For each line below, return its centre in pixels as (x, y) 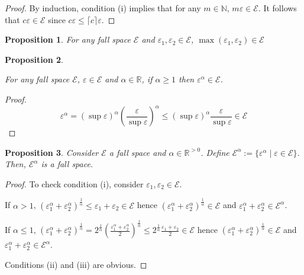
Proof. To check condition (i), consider (74, 183)
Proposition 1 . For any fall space (68, 39)
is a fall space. (67, 164)
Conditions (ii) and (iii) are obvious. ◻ (76, 264)
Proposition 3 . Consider (52, 152)
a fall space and (138, 152)
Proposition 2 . (34, 59)
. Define (215, 152)
